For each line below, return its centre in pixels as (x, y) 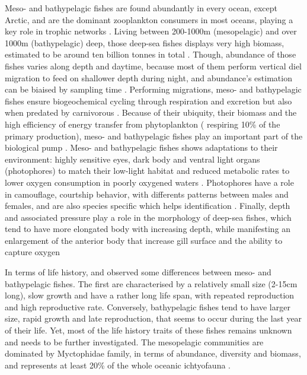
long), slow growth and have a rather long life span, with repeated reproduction (150, 295)
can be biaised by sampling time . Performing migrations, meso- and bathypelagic (153, 89)
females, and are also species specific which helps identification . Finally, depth (148, 206)
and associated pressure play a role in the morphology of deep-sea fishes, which (148, 217)
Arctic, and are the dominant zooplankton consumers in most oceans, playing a (149, 19)
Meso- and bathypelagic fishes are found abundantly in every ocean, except (141, 8)
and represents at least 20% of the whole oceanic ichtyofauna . (118, 365)
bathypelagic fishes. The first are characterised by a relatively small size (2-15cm (151, 283)
